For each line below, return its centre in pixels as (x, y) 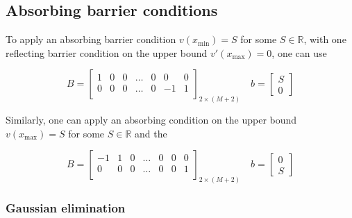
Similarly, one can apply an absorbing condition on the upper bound (151, 120)
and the (151, 133)
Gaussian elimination (66, 208)
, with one (325, 39)
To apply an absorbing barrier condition (91, 39)
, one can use (299, 52)
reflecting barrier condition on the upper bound (107, 52)
